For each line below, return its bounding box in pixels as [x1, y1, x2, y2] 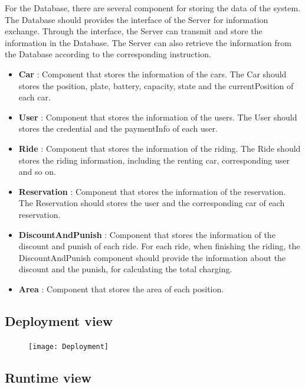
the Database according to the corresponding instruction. [5, 48, 211, 60]
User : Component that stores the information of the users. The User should [18, 110, 297, 123]
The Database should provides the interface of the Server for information [5, 13, 268, 25]
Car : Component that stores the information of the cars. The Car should [18, 67, 287, 80]
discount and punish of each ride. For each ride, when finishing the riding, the [18, 240, 300, 252]
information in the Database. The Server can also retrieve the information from [5, 36, 291, 48]
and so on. [18, 165, 56, 178]
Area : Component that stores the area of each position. [18, 282, 224, 295]
